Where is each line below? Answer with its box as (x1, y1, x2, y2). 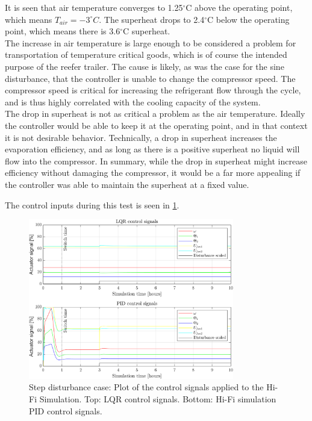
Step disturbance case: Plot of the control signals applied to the (29, 381, 264, 393)
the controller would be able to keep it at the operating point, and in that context (5, 119, 308, 131)
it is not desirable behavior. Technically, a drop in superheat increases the (5, 131, 277, 143)
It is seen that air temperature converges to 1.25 (5, 1, 183, 13)
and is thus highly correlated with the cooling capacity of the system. (5, 95, 261, 108)
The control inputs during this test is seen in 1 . (5, 198, 179, 211)
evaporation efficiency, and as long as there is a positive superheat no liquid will (5, 143, 300, 155)
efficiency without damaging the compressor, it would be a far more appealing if (5, 166, 301, 179)
